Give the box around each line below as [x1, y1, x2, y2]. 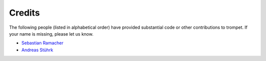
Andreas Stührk [21, 47, 54, 53]
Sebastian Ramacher [21, 40, 64, 46]
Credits [9, 7, 40, 18]
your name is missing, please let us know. [9, 31, 94, 37]
